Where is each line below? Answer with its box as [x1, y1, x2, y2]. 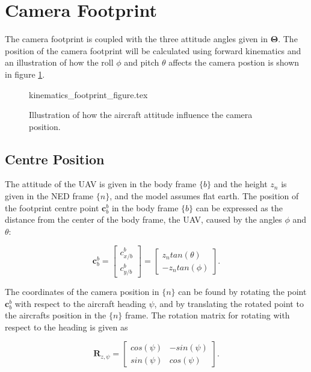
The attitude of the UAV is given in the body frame [5, 178, 197, 190]
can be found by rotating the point [178, 285, 307, 297]
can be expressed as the [196, 201, 283, 214]
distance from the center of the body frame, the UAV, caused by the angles [5, 213, 282, 226]
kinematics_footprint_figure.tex [29, 88, 148, 101]
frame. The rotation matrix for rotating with [125, 309, 290, 321]
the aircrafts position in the [5, 309, 106, 321]
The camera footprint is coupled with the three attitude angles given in [5, 33, 268, 45]
